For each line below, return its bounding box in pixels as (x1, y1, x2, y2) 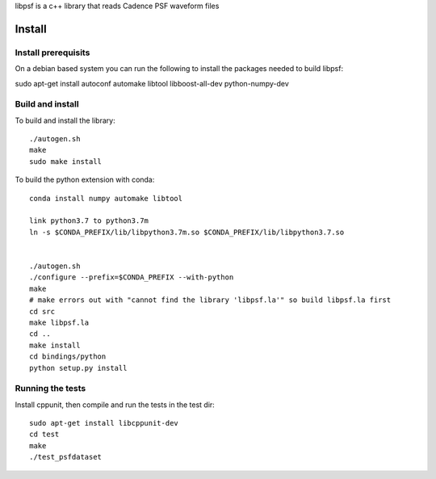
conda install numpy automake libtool (29, 194, 183, 203)
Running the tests (15, 383, 86, 394)
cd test (29, 430, 60, 439)
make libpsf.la (29, 317, 90, 327)
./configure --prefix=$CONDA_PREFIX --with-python (29, 273, 234, 282)
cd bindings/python (29, 352, 107, 361)
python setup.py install (29, 363, 128, 372)
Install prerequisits (15, 47, 90, 58)
